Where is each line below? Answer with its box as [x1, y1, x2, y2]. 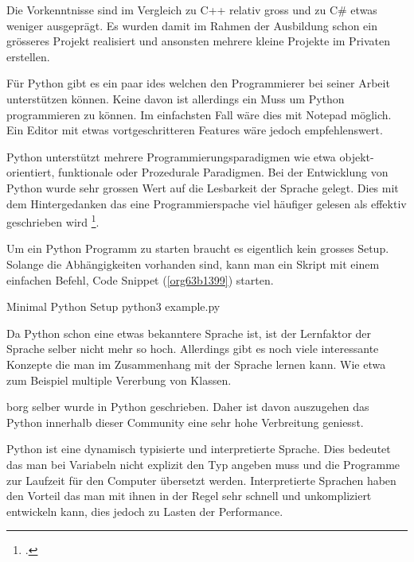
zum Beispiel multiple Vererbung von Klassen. [6, 371, 232, 388]
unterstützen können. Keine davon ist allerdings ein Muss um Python [6, 90, 345, 107]
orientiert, [6, 164, 55, 180]
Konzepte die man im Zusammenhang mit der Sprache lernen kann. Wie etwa [6, 355, 386, 372]
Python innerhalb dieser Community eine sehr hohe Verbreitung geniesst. [6, 413, 364, 430]
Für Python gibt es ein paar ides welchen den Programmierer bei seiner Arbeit [6, 75, 390, 91]
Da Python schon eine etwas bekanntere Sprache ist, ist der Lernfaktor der [6, 324, 372, 341]
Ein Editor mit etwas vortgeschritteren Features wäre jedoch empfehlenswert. [6, 122, 383, 138]
